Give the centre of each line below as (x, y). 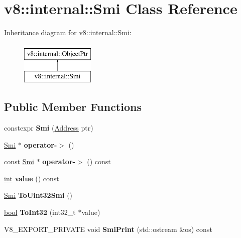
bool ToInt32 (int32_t (40, 212)
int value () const (32, 178)
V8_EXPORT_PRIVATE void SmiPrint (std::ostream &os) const (108, 229)
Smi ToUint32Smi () (38, 195)
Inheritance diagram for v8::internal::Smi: (68, 32)
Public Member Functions (73, 107)
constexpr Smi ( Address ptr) (49, 128)
